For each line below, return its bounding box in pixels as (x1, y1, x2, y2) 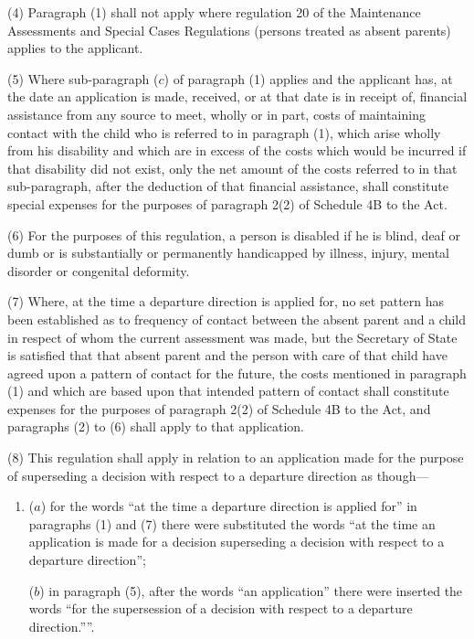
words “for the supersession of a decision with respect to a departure (28, 599, 413, 618)
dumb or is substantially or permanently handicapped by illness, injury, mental (7, 243, 450, 262)
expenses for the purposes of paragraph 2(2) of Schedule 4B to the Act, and (7, 399, 431, 418)
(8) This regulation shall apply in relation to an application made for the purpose (7, 448, 464, 467)
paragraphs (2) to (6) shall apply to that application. (7, 417, 305, 436)
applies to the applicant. (7, 38, 143, 58)
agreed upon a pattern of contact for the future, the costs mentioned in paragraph (7, 363, 467, 382)
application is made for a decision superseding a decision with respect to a (28, 532, 445, 551)
